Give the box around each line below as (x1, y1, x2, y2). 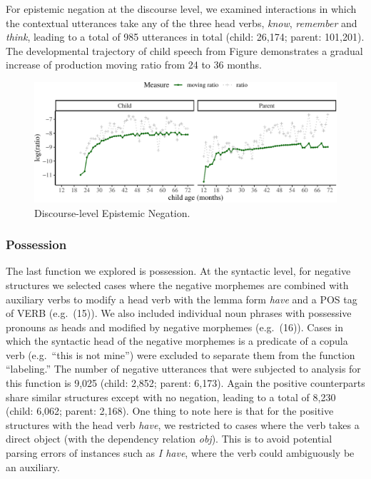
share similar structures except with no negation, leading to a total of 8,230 (6, 389, 336, 404)
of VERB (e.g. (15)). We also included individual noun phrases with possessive (6, 306, 352, 321)
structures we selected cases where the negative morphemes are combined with (6, 277, 349, 292)
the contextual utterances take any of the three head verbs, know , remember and (6, 15, 357, 30)
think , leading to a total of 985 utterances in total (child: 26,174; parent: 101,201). (6, 29, 365, 44)
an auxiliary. (6, 459, 60, 474)
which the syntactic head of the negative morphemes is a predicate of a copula (6, 333, 348, 348)
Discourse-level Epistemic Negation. (34, 205, 190, 220)
